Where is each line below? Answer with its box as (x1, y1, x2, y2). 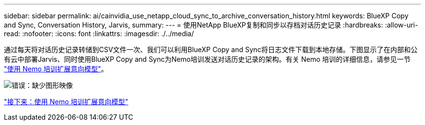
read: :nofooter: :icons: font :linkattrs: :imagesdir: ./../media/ (4, 29, 194, 38)
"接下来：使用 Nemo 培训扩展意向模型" (4, 97, 129, 106)
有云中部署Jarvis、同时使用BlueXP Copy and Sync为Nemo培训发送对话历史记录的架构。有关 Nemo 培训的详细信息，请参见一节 (4, 55, 411, 63)
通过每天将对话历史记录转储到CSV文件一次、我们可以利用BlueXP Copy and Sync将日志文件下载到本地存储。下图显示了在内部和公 (4, 45, 418, 54)
